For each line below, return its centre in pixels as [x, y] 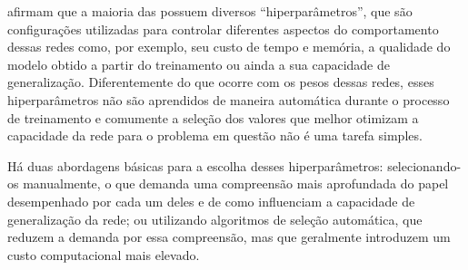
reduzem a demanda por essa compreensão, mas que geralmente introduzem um [229, 237]
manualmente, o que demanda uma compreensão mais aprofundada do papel [236, 183]
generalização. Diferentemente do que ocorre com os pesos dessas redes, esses [221, 82]
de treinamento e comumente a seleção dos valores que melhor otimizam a [213, 117]
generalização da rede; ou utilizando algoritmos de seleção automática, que [215, 219]
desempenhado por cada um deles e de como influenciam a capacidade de [211, 201]
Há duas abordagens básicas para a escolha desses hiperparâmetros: [195, 165]
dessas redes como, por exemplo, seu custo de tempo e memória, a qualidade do [229, 47]
